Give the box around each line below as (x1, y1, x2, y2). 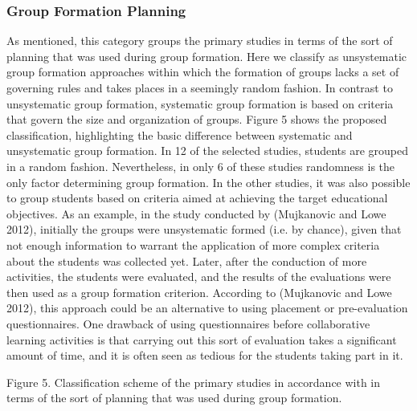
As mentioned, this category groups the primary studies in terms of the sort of (6, 32, 393, 49)
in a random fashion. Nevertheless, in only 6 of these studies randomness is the (6, 157, 395, 174)
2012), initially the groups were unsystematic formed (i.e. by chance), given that (6, 221, 402, 238)
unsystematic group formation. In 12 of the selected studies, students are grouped (6, 142, 409, 159)
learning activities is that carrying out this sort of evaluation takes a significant (6, 331, 397, 348)
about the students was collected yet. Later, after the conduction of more (6, 252, 367, 269)
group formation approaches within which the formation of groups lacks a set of (6, 63, 399, 80)
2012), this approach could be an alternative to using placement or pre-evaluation (6, 299, 408, 316)
